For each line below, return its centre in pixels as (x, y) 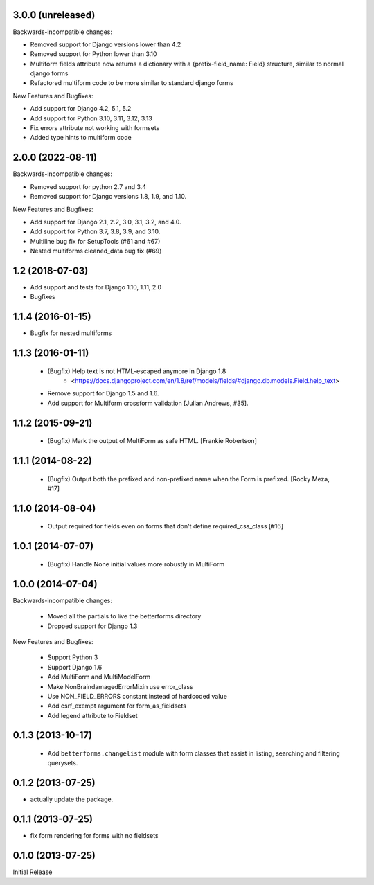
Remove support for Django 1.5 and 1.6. (103, 393)
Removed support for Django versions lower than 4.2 (106, 44)
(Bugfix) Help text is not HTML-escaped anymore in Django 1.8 (137, 371)
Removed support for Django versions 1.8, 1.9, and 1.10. (108, 197)
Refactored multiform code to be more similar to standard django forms (132, 83)
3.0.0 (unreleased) (54, 15)
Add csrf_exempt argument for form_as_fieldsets (117, 706)
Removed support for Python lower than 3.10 (93, 54)
